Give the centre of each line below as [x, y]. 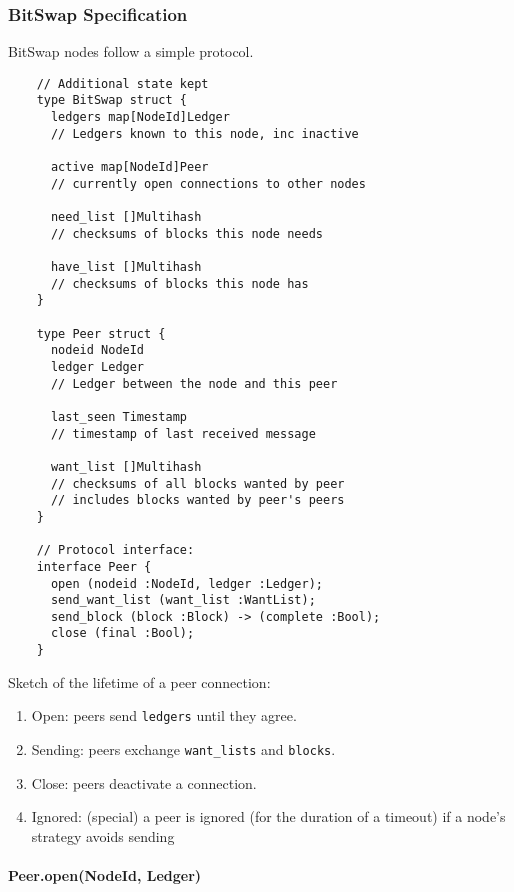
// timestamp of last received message [183, 433]
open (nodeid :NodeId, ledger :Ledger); [186, 583]
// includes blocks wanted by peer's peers [197, 500]
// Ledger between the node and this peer [194, 383]
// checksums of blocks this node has [179, 283]
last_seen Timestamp [118, 416]
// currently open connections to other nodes [208, 183]
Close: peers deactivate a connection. [144, 782]
